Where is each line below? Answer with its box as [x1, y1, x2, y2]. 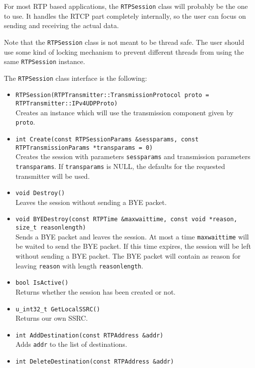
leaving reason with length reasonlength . [15, 260, 143, 270]
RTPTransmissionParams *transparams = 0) [15, 144, 153, 151]
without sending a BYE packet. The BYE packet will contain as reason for [15, 251, 241, 261]
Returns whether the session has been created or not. [15, 286, 176, 297]
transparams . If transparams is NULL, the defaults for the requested [15, 161, 225, 171]
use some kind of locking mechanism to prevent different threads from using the [4, 46, 244, 57]
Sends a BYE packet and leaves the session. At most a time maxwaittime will [15, 231, 249, 241]
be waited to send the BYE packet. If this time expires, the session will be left [15, 241, 251, 251]
